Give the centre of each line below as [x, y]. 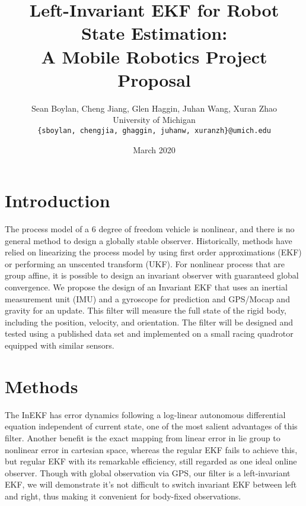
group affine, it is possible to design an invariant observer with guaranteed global [152, 275]
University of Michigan [154, 120]
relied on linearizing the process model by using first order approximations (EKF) [153, 252]
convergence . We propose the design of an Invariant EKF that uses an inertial [146, 287]
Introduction [58, 200]
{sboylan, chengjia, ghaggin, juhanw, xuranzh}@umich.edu [154, 130]
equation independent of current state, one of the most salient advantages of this [151, 426]
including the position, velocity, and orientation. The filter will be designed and [149, 322]
